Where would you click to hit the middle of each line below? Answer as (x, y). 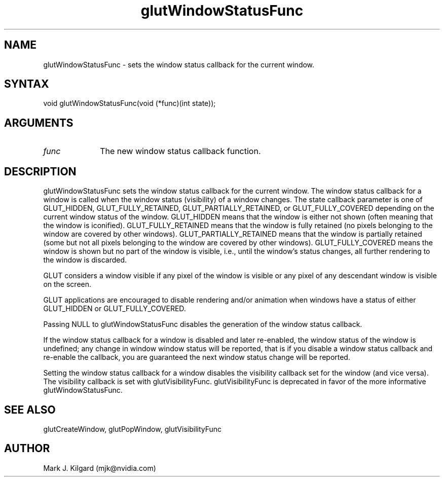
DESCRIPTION (40, 171)
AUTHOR (27, 449)
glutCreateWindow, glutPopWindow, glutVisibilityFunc (133, 429)
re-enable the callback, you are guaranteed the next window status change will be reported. (197, 357)
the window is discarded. (85, 260)
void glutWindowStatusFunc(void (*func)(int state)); (129, 103)
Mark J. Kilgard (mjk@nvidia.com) (100, 468)
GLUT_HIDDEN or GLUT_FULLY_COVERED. (115, 309)
